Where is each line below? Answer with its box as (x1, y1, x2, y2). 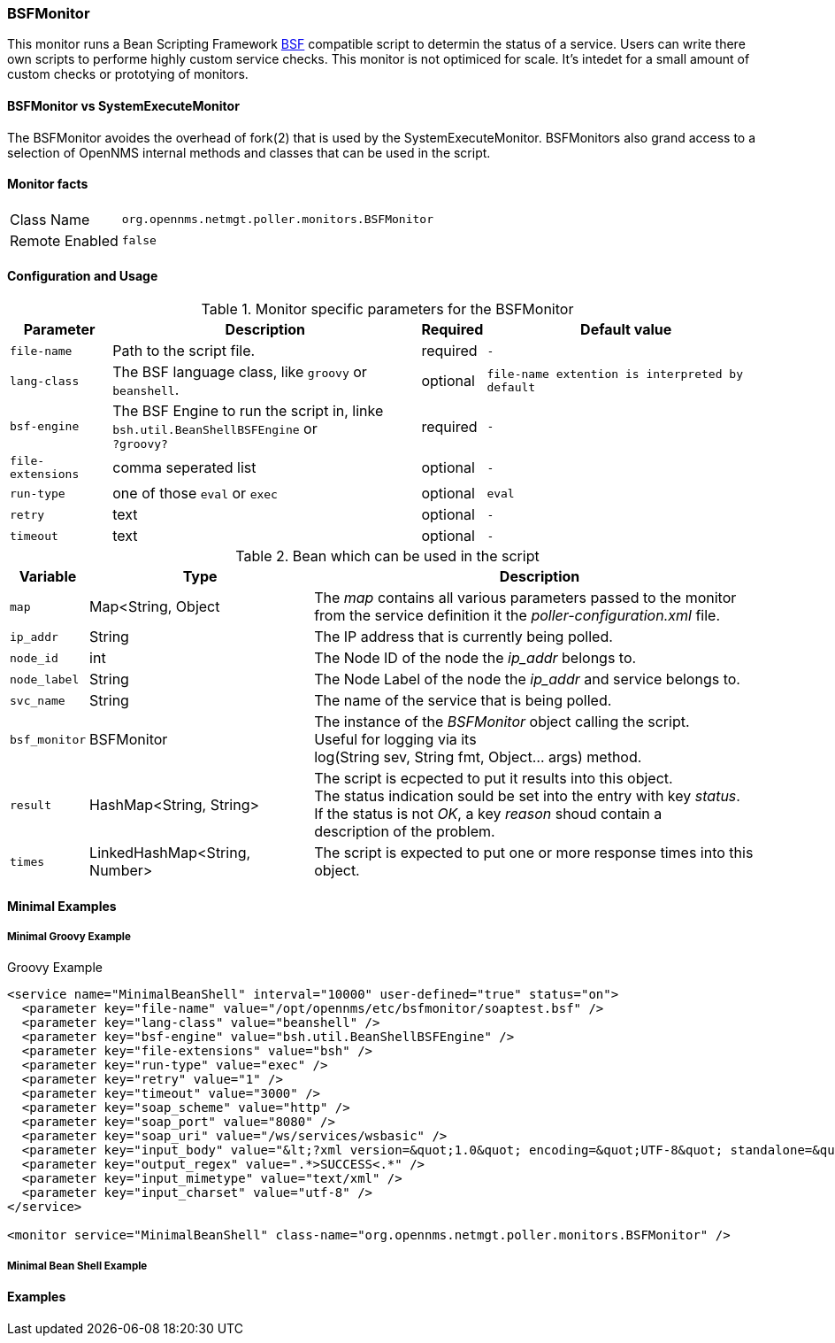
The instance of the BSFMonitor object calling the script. (314, 713, 690, 731)
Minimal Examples (7, 898, 117, 914)
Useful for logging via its (314, 730, 477, 749)
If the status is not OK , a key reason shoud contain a (314, 805, 663, 823)
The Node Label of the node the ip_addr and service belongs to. (314, 670, 740, 689)
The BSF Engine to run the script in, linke (112, 402, 384, 421)
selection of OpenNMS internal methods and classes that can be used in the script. (7, 144, 491, 160)
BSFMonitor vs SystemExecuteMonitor (7, 97, 240, 113)
